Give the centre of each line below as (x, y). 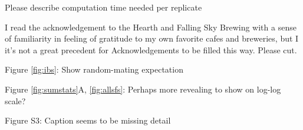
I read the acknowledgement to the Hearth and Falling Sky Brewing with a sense (151, 27)
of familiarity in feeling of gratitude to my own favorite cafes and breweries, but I (152, 38)
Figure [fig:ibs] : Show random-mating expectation (94, 69)
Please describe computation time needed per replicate (103, 7)
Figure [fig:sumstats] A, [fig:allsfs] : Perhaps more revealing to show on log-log (143, 89)
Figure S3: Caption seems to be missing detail (88, 120)
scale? (15, 100)
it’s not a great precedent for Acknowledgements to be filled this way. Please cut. (151, 49)
